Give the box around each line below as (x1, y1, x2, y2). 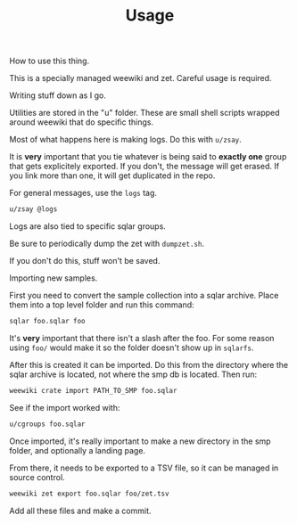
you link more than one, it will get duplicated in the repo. (9, 170, 216, 181)
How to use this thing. (9, 55, 90, 67)
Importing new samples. (9, 273, 98, 283)
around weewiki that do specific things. (9, 117, 154, 127)
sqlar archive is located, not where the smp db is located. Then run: (9, 369, 257, 380)
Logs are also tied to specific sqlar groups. (9, 221, 167, 232)
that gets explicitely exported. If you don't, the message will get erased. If (9, 161, 279, 172)
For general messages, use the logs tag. (9, 188, 158, 199)
